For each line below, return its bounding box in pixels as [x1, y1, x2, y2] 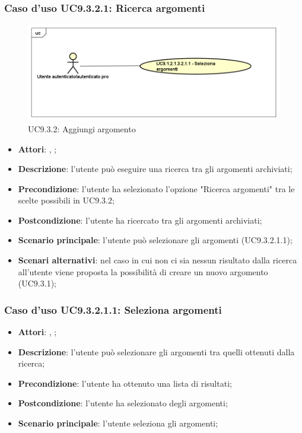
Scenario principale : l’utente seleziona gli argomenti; [18, 417, 218, 429]
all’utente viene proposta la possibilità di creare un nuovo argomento [18, 265, 268, 278]
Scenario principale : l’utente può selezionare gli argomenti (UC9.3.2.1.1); [18, 234, 293, 246]
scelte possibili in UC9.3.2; [18, 194, 115, 206]
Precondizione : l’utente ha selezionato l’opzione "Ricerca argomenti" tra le [18, 182, 295, 195]
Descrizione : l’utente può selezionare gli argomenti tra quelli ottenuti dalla [18, 345, 295, 358]
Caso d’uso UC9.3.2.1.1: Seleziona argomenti [4, 302, 222, 317]
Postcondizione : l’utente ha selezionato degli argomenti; [18, 397, 228, 409]
